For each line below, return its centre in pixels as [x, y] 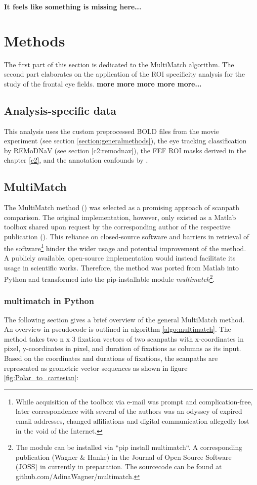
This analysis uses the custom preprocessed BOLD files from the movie [111, 131]
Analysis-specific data [60, 110]
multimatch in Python [49, 301]
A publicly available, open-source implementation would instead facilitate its [120, 257]
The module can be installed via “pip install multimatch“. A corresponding [129, 447]
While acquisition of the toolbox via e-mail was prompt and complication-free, [134, 401]
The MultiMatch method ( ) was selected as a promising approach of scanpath [122, 207]
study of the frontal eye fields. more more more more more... [103, 83]
